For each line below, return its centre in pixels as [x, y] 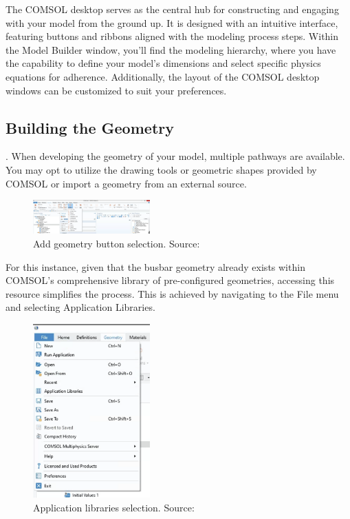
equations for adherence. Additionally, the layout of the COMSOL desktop [163, 76]
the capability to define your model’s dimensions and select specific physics [163, 63]
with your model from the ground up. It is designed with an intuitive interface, [172, 22]
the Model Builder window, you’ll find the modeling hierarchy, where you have [171, 49]
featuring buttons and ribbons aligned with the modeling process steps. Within [172, 36]
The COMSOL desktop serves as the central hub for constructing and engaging [172, 9]
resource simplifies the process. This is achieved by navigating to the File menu [172, 293]
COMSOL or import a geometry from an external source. [126, 183]
